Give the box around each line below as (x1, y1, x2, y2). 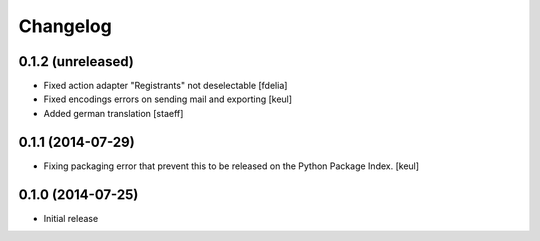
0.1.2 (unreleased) (18, 53, 134, 70)
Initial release (43, 212, 99, 224)
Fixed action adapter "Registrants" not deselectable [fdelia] (43, 80, 288, 92)
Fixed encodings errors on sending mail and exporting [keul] (43, 93, 293, 105)
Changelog (18, 15, 112, 37)
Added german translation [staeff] (43, 107, 184, 119)
